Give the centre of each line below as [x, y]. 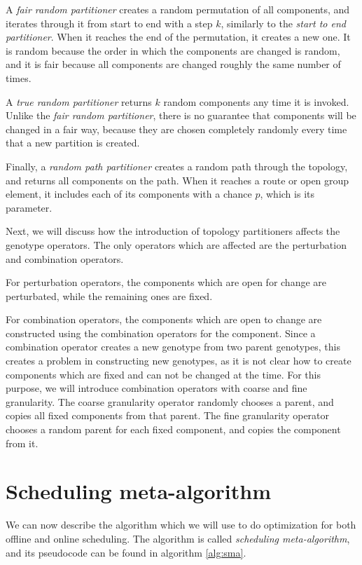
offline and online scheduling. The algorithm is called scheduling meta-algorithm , [178, 538]
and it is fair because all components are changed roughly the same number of [173, 64]
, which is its [287, 194]
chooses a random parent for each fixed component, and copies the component [173, 429]
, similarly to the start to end [283, 23]
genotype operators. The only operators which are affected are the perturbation [176, 244]
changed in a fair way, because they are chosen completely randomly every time [176, 129]
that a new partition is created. [73, 143]
